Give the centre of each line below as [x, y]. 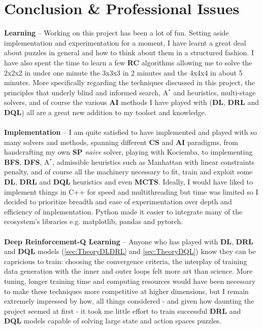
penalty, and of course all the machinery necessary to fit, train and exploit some [128, 172]
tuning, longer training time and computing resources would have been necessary [130, 281]
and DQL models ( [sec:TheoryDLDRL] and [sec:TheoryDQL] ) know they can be [130, 251]
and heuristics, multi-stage [215, 92]
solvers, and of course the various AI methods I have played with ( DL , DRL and [131, 102]
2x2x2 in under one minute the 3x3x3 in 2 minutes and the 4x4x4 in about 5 [123, 72]
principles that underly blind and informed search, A [86, 92]
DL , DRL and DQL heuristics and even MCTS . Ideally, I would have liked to [128, 182]
